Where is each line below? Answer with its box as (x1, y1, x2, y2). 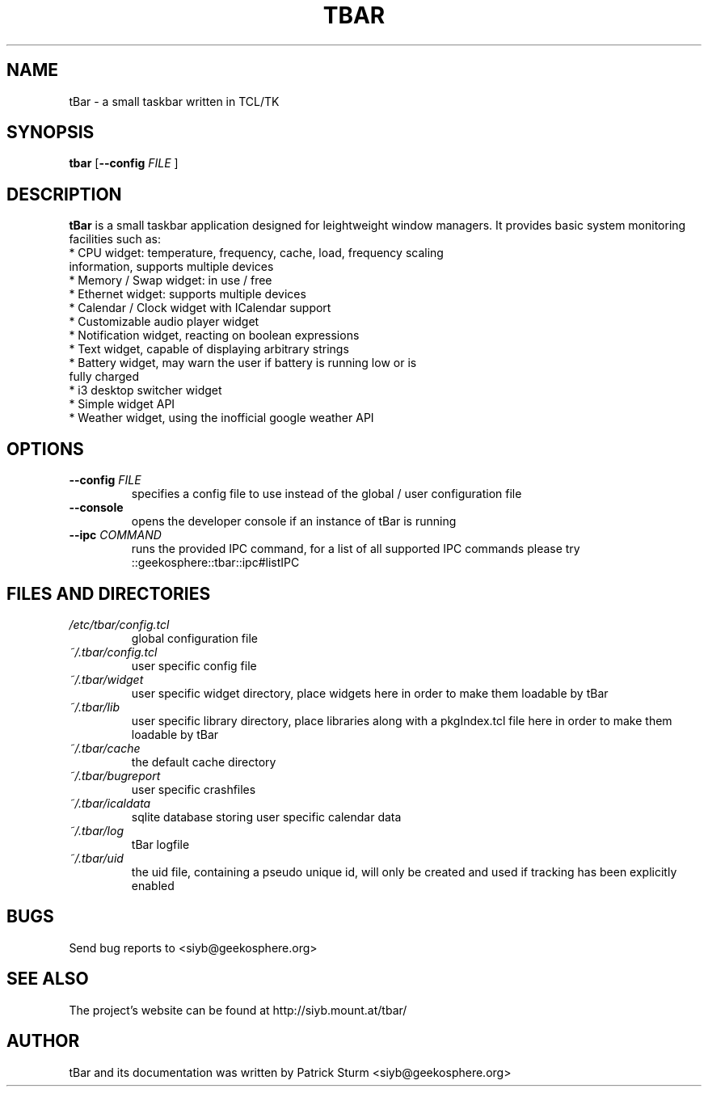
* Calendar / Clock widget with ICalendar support (69, 301, 331, 315)
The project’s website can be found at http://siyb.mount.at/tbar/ (69, 1002, 407, 1017)
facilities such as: (69, 232, 162, 247)
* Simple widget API (69, 397, 175, 411)
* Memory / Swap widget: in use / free (69, 273, 272, 288)
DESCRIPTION (6, 184, 122, 205)
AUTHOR (6, 1031, 80, 1052)
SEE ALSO (6, 969, 89, 990)
